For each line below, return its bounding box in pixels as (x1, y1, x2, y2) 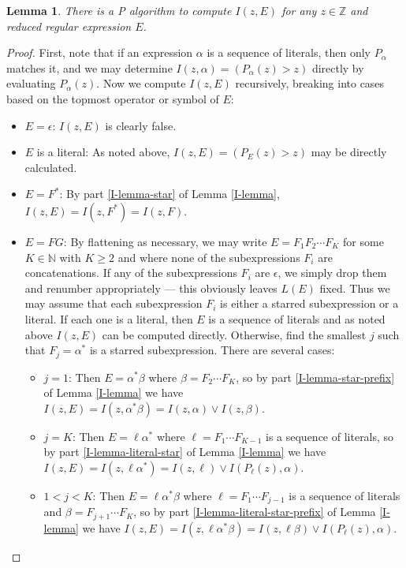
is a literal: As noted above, (36, 144, 170, 160)
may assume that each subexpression (24, 295, 203, 312)
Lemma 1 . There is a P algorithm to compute (6, 2, 232, 18)
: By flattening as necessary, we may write (63, 233, 267, 249)
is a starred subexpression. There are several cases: (89, 342, 335, 358)
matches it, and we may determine (6, 59, 173, 76)
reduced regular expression (6, 17, 132, 34)
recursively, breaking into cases (235, 75, 385, 92)
